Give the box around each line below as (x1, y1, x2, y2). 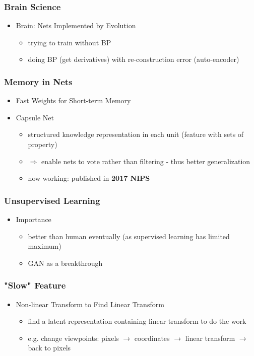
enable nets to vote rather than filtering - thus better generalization (41, 156, 250, 166)
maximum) (28, 241, 61, 251)
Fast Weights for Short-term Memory (16, 95, 131, 106)
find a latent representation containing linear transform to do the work (28, 316, 246, 326)
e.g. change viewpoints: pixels (28, 332, 119, 343)
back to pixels (28, 342, 71, 353)
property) (28, 139, 57, 149)
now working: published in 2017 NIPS (28, 173, 150, 183)
